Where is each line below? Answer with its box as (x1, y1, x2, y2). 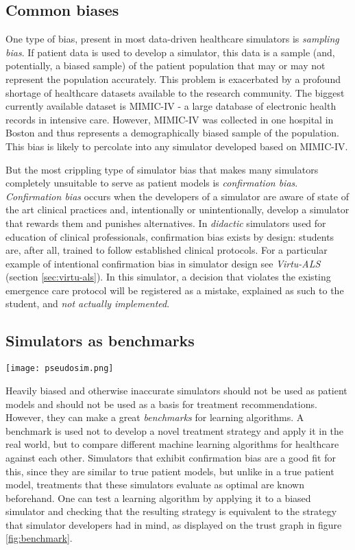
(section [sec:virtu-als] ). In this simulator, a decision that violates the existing (5, 270, 331, 284)
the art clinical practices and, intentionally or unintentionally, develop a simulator (5, 202, 350, 217)
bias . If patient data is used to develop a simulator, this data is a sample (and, (5, 45, 335, 59)
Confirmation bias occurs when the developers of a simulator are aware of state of (5, 189, 349, 203)
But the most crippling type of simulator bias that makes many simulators (5, 162, 319, 176)
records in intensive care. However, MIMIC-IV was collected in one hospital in (5, 112, 334, 126)
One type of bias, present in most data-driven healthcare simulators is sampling (5, 32, 339, 46)
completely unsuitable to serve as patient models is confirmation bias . (5, 176, 298, 190)
